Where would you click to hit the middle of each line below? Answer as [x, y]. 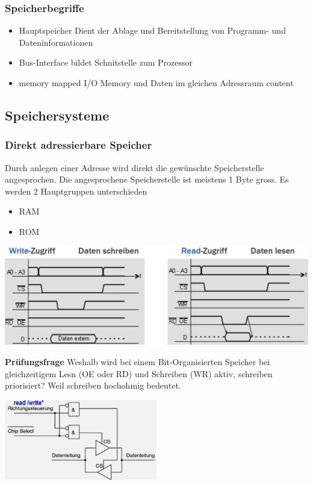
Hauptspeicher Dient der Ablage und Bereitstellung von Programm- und [152, 30]
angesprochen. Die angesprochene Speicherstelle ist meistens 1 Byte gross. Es [147, 179]
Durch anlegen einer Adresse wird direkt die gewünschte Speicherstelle [135, 167]
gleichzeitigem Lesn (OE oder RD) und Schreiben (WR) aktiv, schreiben [139, 373]
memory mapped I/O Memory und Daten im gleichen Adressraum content [156, 83]
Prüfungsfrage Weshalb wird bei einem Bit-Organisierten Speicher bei [138, 362]
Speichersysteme [57, 115]
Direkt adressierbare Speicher [79, 145]
